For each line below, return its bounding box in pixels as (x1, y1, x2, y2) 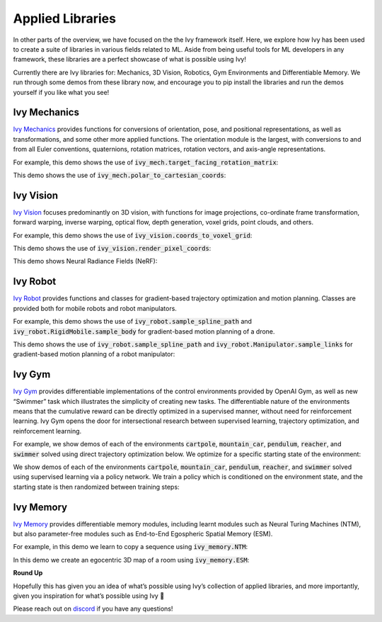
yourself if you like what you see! (13, 88, 110, 96)
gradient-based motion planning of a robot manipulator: (13, 350, 175, 358)
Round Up (13, 569, 43, 577)
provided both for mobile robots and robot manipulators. (13, 304, 177, 312)
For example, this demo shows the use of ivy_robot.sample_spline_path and (13, 317, 253, 326)
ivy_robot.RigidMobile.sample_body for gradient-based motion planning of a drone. (13, 327, 275, 336)
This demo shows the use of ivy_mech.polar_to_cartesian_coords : (13, 171, 226, 179)
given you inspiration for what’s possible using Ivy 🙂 (13, 592, 165, 600)
